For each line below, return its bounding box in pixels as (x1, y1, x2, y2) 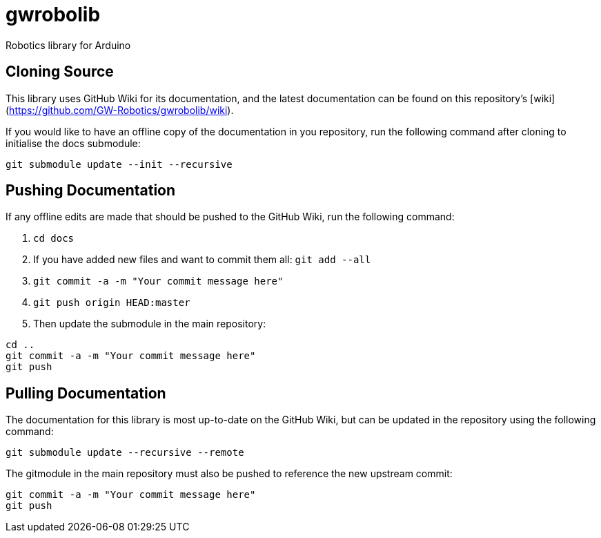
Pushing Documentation (6, 182, 176, 200)
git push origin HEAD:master (33, 297, 190, 309)
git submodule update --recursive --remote (6, 447, 244, 459)
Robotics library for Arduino (6, 39, 131, 51)
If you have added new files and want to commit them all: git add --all (33, 253, 371, 266)
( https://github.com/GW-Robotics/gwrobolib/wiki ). (6, 104, 234, 116)
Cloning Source (6, 63, 114, 81)
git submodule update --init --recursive (6, 158, 233, 170)
